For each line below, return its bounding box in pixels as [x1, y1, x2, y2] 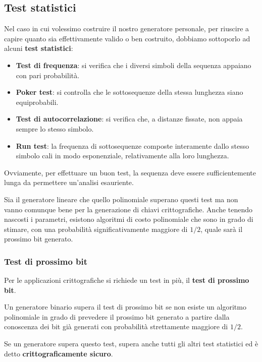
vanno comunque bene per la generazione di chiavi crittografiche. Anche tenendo [4, 204, 253, 214]
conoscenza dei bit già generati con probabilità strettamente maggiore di [4, 321, 228, 332]
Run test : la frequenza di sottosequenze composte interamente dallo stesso [16, 140, 249, 151]
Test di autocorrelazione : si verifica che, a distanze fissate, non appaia [16, 113, 243, 124]
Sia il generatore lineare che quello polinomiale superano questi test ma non [4, 194, 238, 204]
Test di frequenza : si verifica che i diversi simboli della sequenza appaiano [16, 59, 251, 70]
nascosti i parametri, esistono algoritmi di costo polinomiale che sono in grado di [4, 214, 253, 224]
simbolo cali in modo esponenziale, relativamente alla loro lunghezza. [16, 150, 229, 161]
